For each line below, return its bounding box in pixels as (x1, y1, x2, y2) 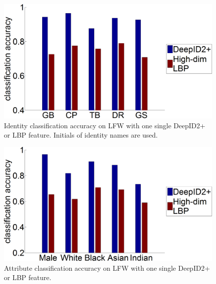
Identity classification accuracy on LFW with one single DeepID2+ (4, 120, 206, 130)
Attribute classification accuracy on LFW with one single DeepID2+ (4, 262, 210, 273)
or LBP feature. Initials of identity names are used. (4, 130, 158, 140)
